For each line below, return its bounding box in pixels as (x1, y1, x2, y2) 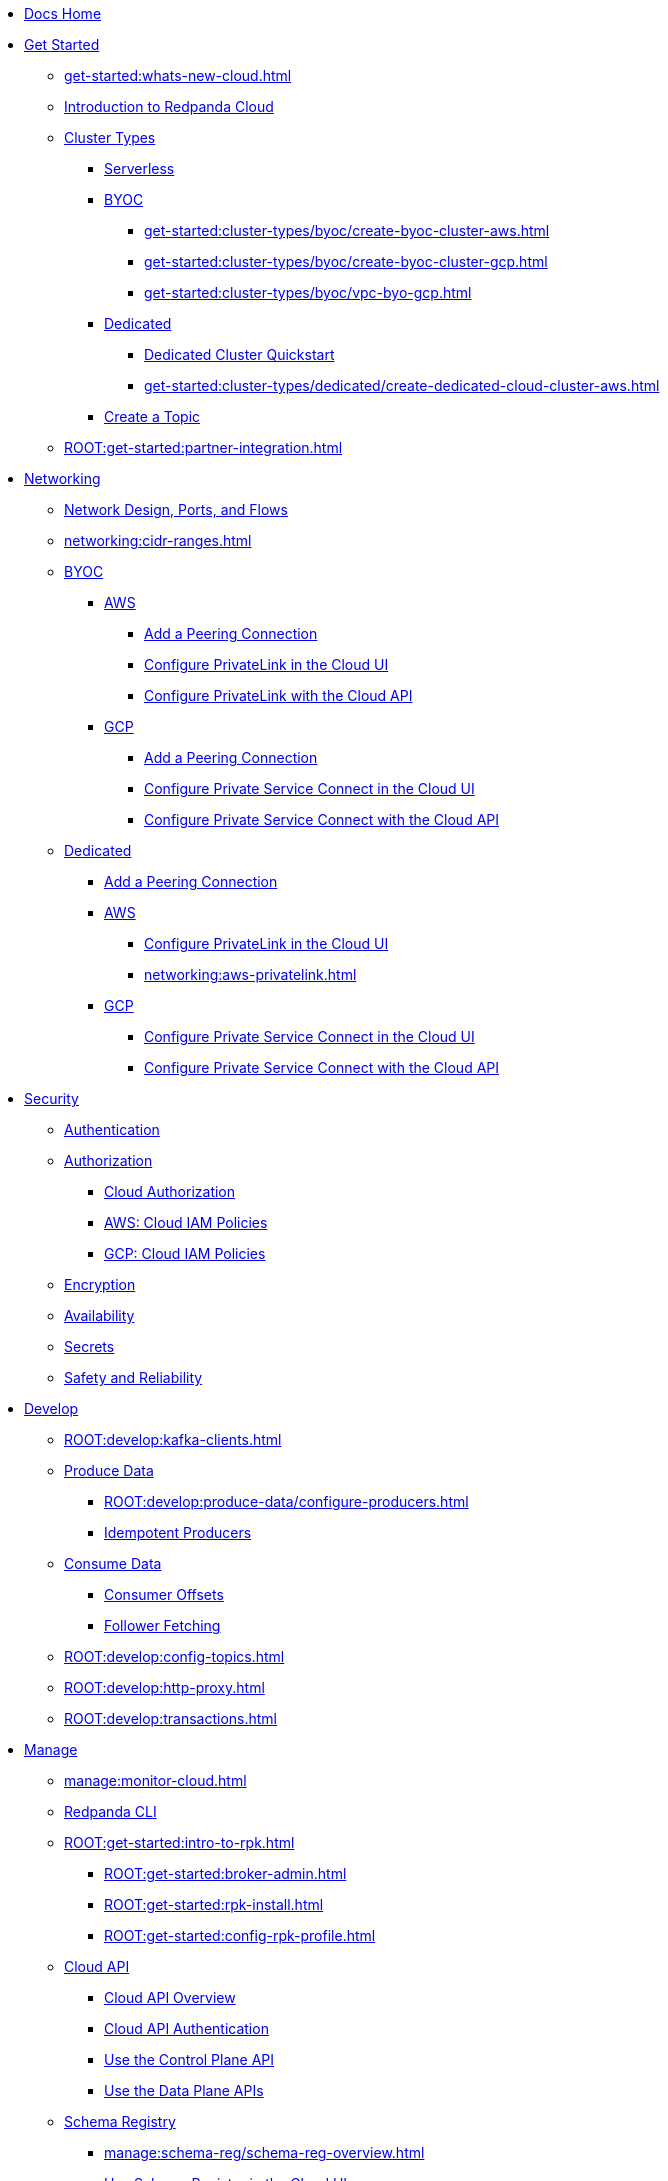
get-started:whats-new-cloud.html (64, 67, 292, 84)
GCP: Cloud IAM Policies (104, 1245, 266, 1262)
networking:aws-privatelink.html (144, 966, 357, 983)
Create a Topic (104, 408, 201, 425)
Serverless (104, 160, 175, 177)
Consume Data (64, 1555, 162, 1572)
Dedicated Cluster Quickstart (144, 346, 335, 363)
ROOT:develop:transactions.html (64, 1710, 278, 1727)
